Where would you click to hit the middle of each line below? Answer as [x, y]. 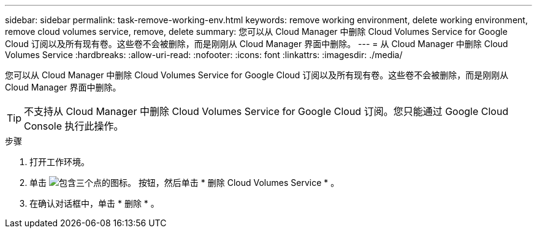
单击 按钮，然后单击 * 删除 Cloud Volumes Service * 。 [185, 183]
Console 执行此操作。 [74, 126]
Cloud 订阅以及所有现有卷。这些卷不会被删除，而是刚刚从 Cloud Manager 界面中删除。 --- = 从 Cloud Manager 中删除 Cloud [257, 44]
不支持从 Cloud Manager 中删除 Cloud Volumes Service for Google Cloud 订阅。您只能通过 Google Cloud [266, 111]
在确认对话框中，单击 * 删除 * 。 [94, 203]
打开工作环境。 [59, 162]
